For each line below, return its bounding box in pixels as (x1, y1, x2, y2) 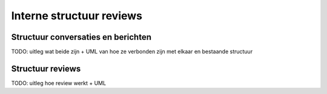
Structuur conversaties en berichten (11, 32, 151, 42)
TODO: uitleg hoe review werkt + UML (11, 79, 106, 87)
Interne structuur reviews (11, 9, 142, 22)
